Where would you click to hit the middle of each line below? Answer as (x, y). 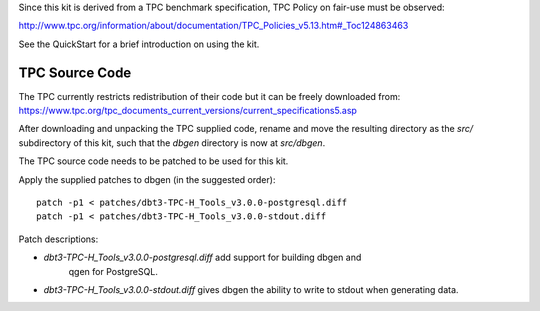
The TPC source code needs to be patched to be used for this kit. (153, 161)
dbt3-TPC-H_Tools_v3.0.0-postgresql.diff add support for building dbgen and (202, 257)
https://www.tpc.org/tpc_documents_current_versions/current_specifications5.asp (187, 111)
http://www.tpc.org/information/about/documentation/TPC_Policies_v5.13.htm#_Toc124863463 (213, 26)
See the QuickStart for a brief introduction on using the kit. (139, 44)
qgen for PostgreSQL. (113, 271)
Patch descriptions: (58, 239)
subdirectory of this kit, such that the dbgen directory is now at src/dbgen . (172, 142)
